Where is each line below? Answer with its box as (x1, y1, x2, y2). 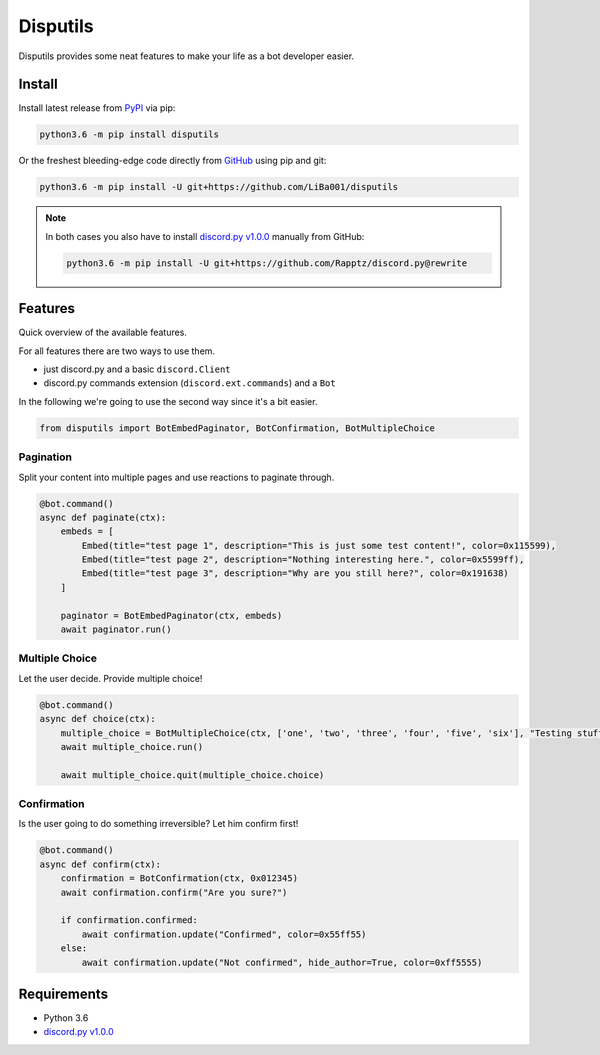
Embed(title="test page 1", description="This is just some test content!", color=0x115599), (81, 540, 557, 551)
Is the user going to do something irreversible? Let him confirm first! (18, 818, 299, 830)
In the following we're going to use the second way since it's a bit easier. (18, 395, 318, 407)
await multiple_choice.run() (60, 741, 204, 752)
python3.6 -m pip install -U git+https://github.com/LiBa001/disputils (39, 181, 399, 193)
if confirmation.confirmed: (60, 915, 199, 926)
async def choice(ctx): (39, 713, 157, 725)
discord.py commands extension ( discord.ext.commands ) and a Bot (43, 377, 336, 389)
